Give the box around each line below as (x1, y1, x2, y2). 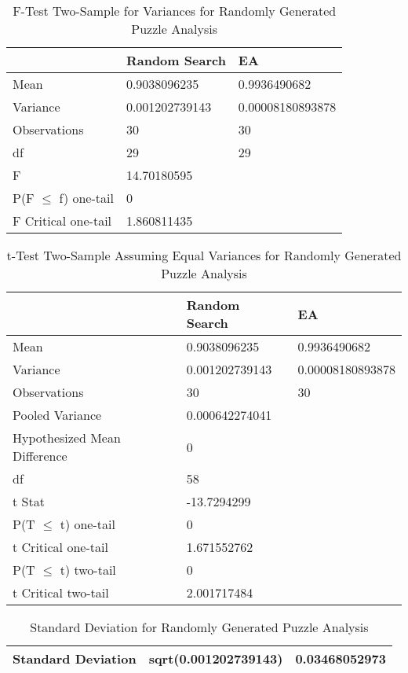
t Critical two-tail (13, 583, 109, 601)
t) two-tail (60, 561, 116, 579)
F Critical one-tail (13, 211, 112, 230)
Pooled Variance (13, 406, 102, 424)
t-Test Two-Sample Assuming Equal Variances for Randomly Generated (6, 246, 402, 264)
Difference (13, 447, 67, 465)
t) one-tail (60, 515, 115, 533)
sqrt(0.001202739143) (148, 649, 283, 667)
